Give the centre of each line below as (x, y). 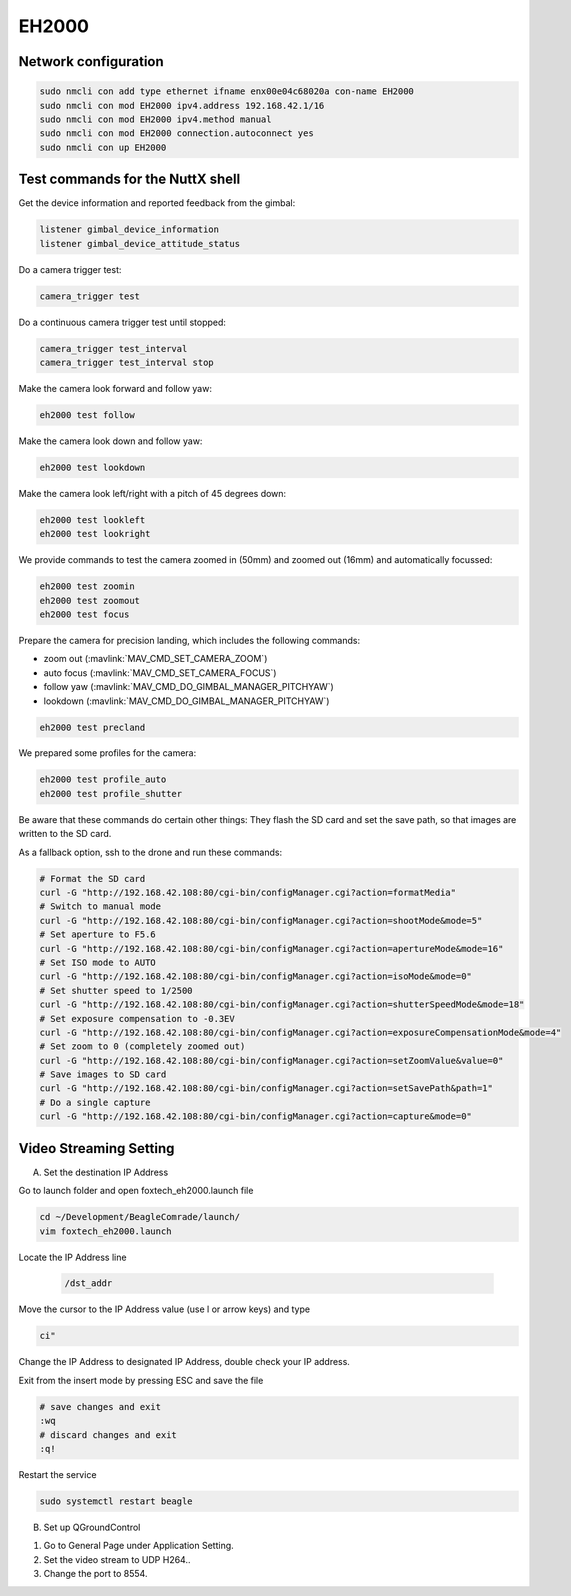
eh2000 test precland (92, 727)
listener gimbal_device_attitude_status (139, 243)
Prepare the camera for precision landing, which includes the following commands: (189, 640)
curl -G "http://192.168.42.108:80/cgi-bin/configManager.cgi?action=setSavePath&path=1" (266, 1088)
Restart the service (57, 1474)
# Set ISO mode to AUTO (98, 962)
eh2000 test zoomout (89, 600)
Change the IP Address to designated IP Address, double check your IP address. (184, 1362)
